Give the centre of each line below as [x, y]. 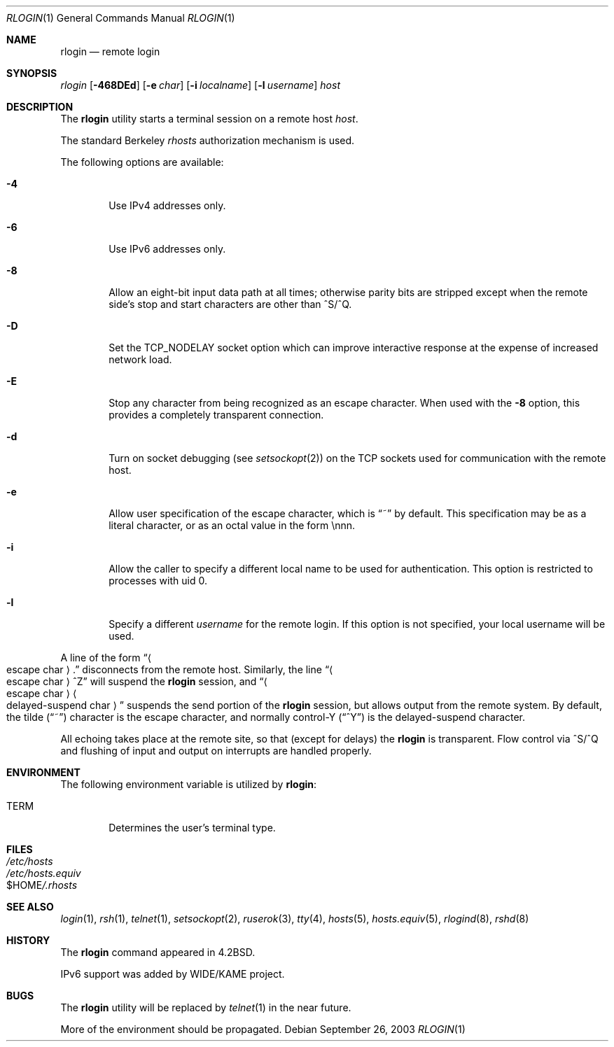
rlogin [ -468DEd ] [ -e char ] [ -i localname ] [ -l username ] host [200, 85]
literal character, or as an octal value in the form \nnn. [232, 525]
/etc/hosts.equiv [44, 873]
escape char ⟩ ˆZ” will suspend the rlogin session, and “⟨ [137, 681]
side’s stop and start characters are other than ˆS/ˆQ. [230, 304]
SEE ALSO [30, 907]
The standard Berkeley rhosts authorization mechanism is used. [208, 140]
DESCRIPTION [40, 107]
